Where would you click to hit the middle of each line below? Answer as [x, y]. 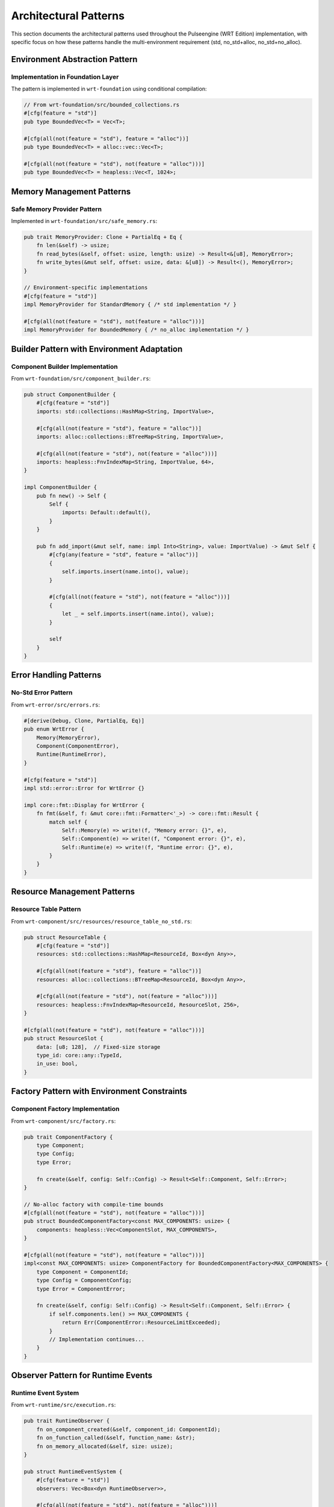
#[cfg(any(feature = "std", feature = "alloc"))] [124, 555]
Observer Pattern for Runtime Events [82, 1375]
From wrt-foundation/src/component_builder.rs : [81, 378]
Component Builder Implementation [64, 367]
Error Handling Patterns [56, 675]
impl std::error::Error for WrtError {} [84, 788]
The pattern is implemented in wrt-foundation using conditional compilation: [109, 89]
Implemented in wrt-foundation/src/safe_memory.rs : [84, 221]
